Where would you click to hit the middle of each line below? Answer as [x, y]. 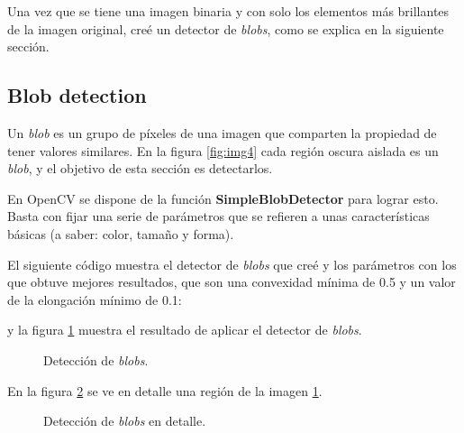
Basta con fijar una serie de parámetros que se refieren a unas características [218, 216]
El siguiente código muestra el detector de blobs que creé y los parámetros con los [232, 264]
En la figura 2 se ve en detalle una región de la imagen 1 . [165, 390]
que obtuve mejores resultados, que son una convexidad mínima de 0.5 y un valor [232, 282]
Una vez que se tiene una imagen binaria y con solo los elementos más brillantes [228, 11]
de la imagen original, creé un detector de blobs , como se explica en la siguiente [226, 28]
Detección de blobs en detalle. [125, 421]
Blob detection [77, 95]
